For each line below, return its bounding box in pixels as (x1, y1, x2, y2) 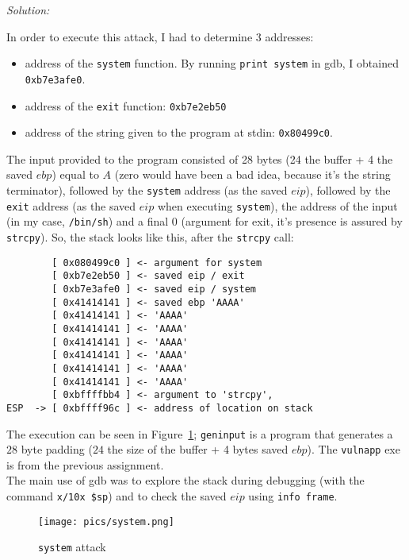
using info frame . (248, 488, 338, 504)
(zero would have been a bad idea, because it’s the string (114, 166, 391, 183)
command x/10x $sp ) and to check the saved (6, 488, 227, 504)
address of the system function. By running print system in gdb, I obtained (25, 55, 399, 71)
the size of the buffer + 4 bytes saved (107, 441, 289, 458)
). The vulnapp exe (307, 441, 400, 458)
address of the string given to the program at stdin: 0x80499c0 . (25, 124, 333, 141)
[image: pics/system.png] (38, 516, 174, 527)
